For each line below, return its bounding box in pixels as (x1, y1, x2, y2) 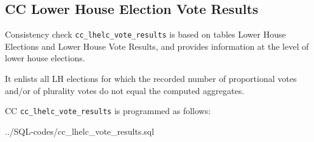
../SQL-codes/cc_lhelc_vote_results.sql (5, 124, 155, 137)
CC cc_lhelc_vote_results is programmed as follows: (5, 104, 211, 117)
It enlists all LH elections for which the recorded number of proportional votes (5, 72, 297, 85)
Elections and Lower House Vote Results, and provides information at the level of (5, 39, 309, 52)
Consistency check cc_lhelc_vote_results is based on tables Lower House (5, 28, 286, 41)
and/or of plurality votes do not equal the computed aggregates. (5, 84, 245, 96)
